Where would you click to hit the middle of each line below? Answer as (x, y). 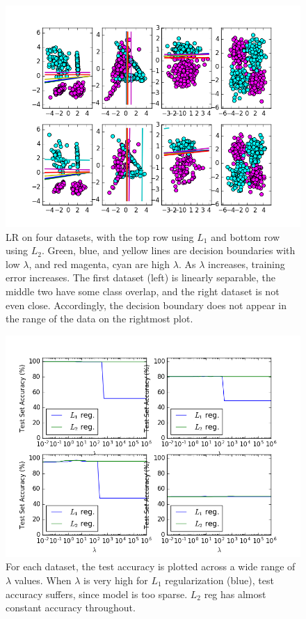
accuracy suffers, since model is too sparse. (97, 594)
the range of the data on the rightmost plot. (99, 319)
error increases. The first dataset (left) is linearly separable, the (141, 277)
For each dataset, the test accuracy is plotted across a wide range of (151, 566)
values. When (43, 580)
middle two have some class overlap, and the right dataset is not (143, 291)
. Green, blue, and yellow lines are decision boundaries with (168, 250)
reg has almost (235, 594)
